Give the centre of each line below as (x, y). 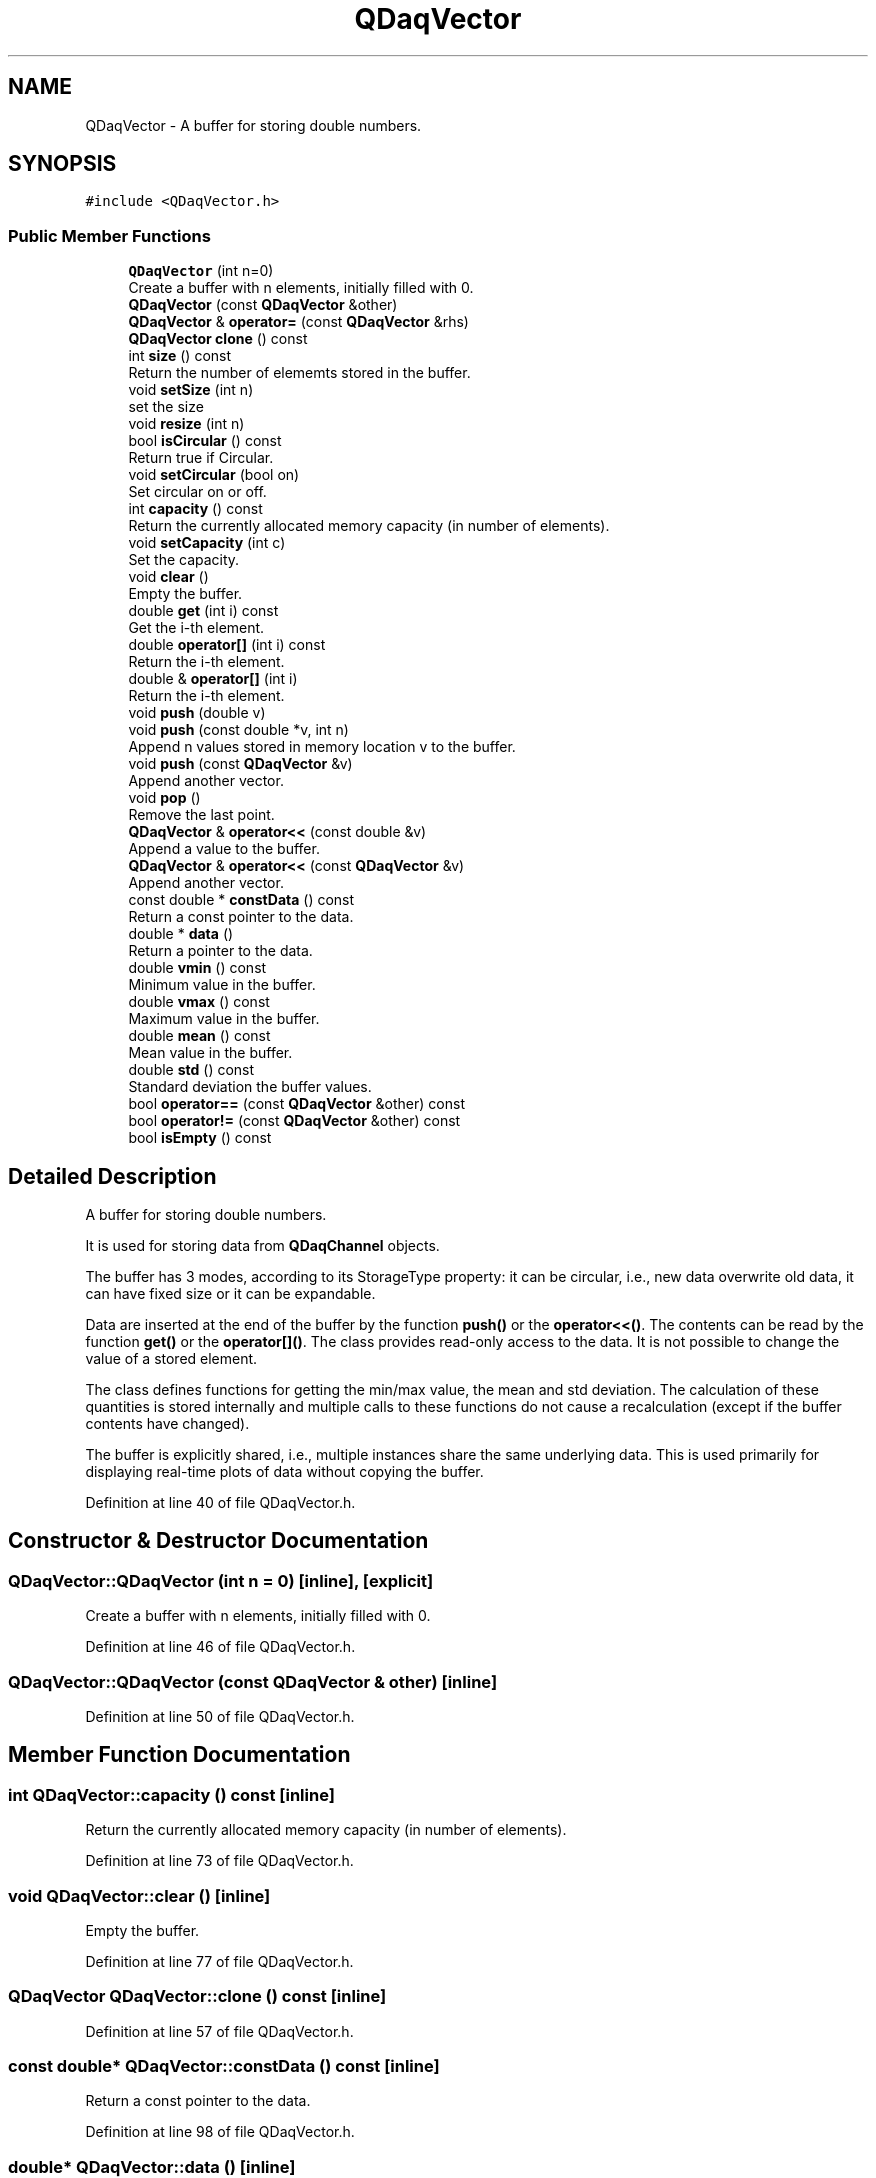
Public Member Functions (109, 235)
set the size (166, 407)
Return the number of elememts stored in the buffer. (299, 373)
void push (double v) (197, 713)
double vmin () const (197, 968)
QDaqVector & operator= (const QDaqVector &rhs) (298, 322)
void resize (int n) (186, 424)
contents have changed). (167, 1424)
